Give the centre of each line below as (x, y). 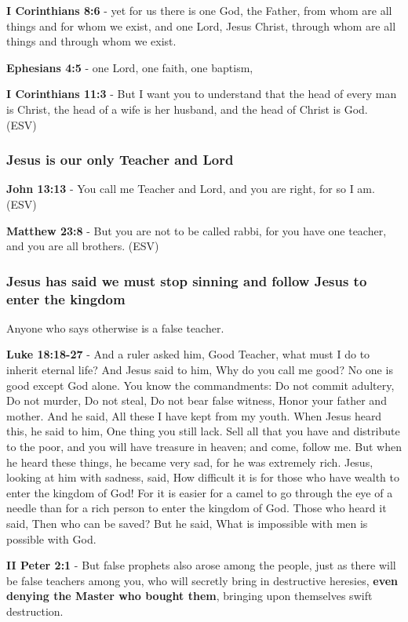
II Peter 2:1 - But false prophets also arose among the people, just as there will (201, 565)
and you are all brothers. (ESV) (83, 246)
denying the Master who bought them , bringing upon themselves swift (189, 596)
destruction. (35, 611)
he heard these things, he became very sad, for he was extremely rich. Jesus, (190, 462)
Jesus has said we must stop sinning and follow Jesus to (187, 280)
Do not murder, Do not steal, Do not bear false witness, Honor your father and (197, 400)
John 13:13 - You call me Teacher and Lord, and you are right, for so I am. (191, 189)
